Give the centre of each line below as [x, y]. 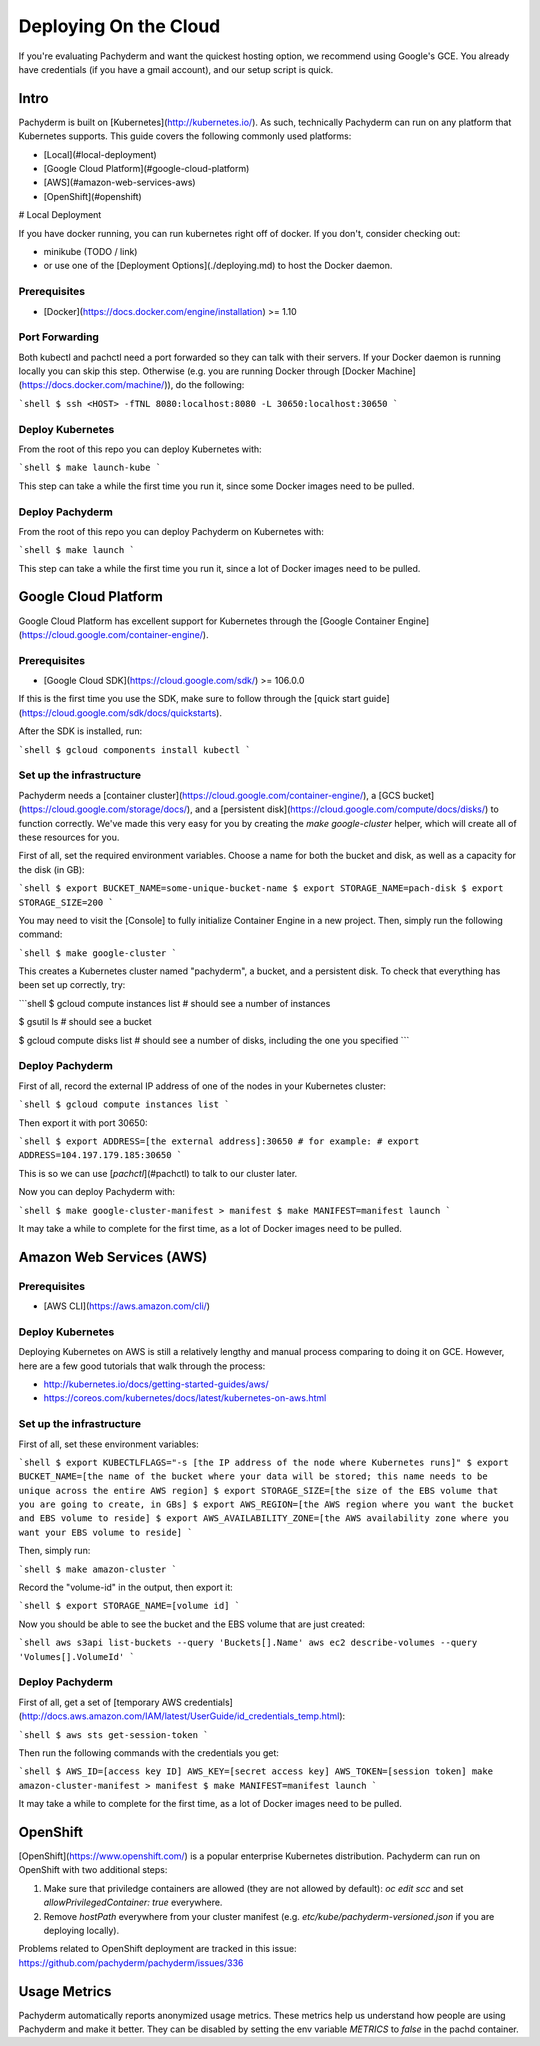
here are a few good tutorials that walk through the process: [142, 1366]
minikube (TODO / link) [90, 251]
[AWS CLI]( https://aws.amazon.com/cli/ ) [126, 1306]
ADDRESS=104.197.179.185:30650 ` [100, 1155]
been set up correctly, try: [72, 985]
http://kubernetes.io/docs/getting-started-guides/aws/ [156, 1384]
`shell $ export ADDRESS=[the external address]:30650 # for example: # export [219, 1141]
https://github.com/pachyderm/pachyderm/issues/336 [131, 1962]
